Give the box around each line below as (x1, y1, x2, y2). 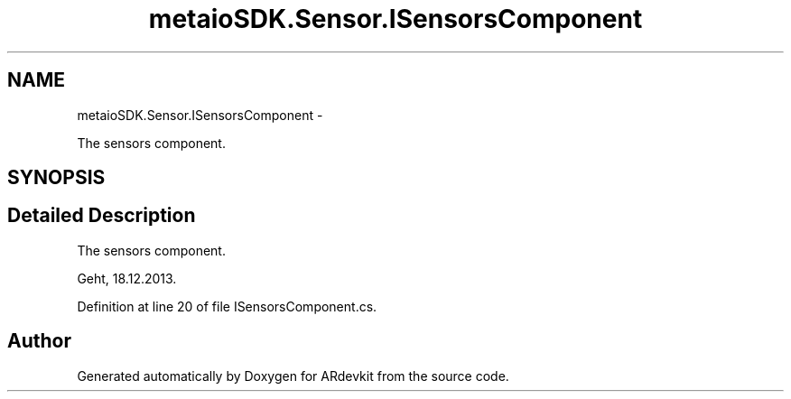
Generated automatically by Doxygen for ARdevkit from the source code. (77, 367, 509, 384)
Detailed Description (7, 204, 196, 227)
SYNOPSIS (7, 166, 106, 190)
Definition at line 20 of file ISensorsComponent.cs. (77, 298, 377, 314)
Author (7, 329, 71, 353)
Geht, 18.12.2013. (77, 270, 177, 286)
